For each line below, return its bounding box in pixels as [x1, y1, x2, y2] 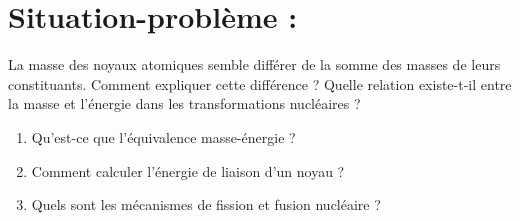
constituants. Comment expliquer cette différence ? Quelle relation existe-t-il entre [8, 73, 512, 94]
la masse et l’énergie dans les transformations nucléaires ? [8, 93, 361, 114]
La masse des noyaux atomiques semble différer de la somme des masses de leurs [8, 54, 501, 75]
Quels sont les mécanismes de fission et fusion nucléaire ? [31, 194, 381, 215]
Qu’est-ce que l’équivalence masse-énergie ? [31, 126, 296, 147]
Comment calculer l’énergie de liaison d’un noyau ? [31, 160, 345, 181]
